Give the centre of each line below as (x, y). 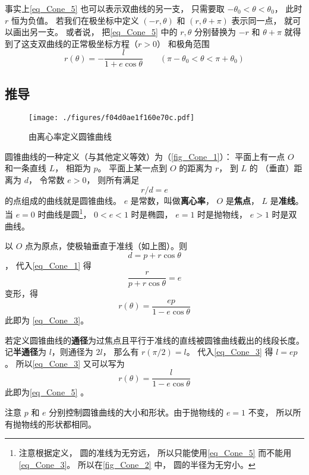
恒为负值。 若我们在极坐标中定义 (75, 20)
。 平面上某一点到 (133, 168)
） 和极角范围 (183, 43)
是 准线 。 (287, 200)
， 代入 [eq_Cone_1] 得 (48, 265)
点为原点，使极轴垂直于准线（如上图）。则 (106, 246)
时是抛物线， (223, 214)
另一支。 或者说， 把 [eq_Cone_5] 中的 (103, 32)
